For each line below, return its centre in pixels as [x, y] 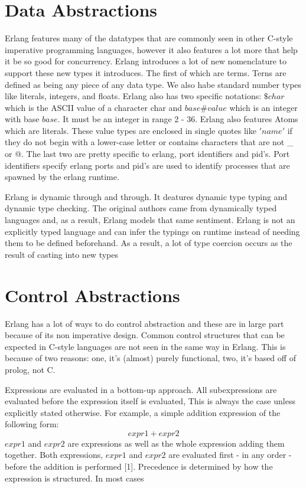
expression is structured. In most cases [74, 478]
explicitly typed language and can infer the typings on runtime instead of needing [152, 231]
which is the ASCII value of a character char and [94, 107]
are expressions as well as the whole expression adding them [176, 443]
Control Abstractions [92, 295]
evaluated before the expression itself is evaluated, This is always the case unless [150, 401]
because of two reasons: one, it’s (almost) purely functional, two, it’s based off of [150, 358]
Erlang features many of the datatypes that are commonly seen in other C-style [149, 38]
